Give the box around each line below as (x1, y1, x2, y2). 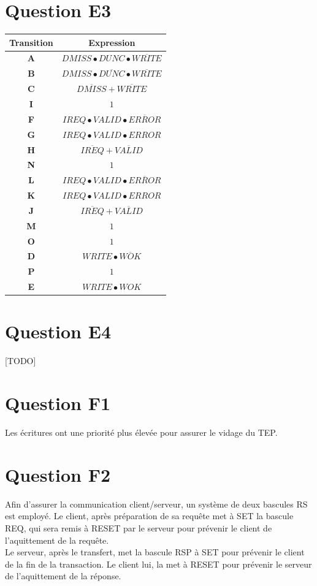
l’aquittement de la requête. (5, 533, 109, 546)
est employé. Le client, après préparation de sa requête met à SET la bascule (5, 509, 294, 522)
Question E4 (5, 319, 111, 344)
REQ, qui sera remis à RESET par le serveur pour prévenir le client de (5, 521, 272, 534)
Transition (9, 36, 53, 48)
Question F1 (5, 390, 111, 416)
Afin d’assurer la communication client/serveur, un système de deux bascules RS (5, 497, 308, 510)
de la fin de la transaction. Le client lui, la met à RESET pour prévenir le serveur (5, 557, 312, 570)
